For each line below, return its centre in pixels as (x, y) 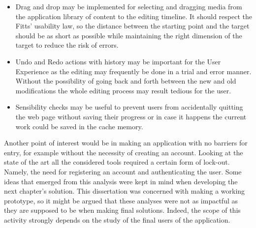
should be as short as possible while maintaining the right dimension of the (129, 35)
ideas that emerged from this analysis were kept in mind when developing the (121, 181)
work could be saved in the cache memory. (79, 126)
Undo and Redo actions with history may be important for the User (118, 61)
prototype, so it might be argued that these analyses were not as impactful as (121, 200)
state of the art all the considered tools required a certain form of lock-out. (117, 162)
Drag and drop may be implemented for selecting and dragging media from (129, 6)
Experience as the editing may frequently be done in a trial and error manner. (133, 71)
